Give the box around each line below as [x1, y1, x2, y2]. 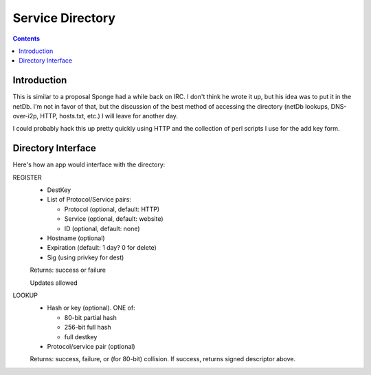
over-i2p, [12, 112, 39, 120]
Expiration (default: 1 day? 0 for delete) [47, 244, 157, 252]
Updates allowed [30, 279, 78, 287]
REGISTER [12, 173, 43, 182]
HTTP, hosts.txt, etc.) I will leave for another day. [40, 112, 178, 120]
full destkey [64, 332, 98, 341]
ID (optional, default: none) [64, 224, 140, 233]
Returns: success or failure [30, 266, 106, 275]
